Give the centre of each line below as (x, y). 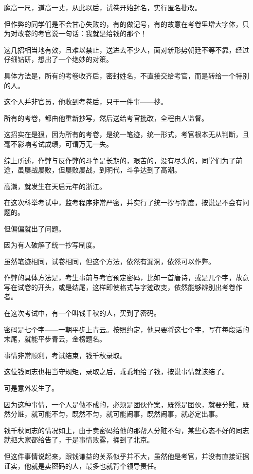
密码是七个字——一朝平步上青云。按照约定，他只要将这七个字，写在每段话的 (126, 329)
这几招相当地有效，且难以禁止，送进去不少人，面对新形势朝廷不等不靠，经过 (126, 49)
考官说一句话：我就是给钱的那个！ (92, 33)
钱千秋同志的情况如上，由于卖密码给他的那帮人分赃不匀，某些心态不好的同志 (126, 430)
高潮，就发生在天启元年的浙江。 (55, 186)
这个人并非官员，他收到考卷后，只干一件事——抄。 (86, 102)
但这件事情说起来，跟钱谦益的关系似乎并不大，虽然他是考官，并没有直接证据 (126, 456)
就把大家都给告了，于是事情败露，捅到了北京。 (79, 440)
